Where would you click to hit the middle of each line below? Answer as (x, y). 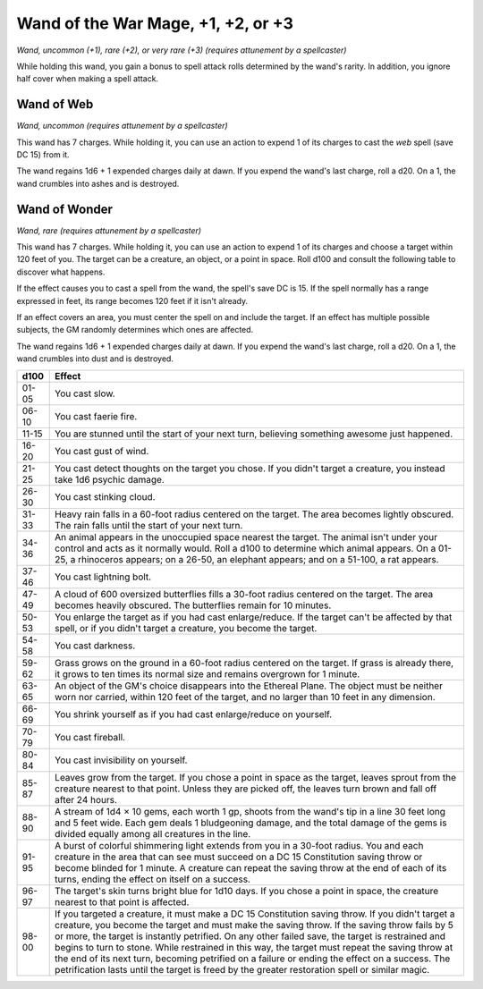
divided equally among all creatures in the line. (153, 833)
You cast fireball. (90, 737)
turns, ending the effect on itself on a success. (153, 879)
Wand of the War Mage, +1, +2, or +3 (155, 23)
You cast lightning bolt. (103, 577)
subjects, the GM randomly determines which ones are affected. (135, 330)
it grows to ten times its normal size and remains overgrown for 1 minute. (208, 673)
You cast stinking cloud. (105, 496)
